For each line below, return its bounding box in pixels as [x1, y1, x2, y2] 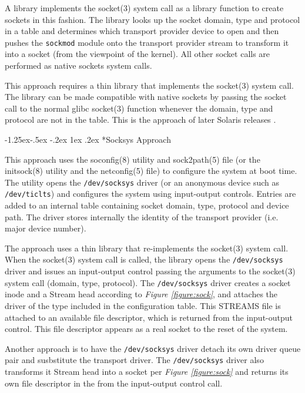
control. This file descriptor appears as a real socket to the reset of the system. [5, 323, 288, 335]
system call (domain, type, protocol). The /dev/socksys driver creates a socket [5, 276, 291, 288]
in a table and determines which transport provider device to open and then [5, 25, 279, 37]
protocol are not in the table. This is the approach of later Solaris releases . [5, 113, 276, 126]
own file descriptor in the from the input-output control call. [5, 377, 223, 389]
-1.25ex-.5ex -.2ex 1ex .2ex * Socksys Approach [5, 133, 171, 145]
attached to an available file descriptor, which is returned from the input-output [5, 311, 293, 323]
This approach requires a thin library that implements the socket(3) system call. [5, 79, 294, 91]
